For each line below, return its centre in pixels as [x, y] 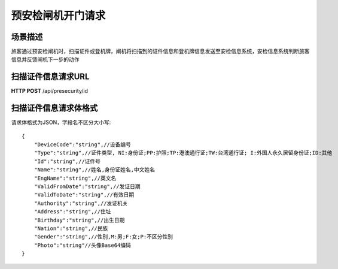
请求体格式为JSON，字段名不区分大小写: [61, 122]
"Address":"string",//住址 [72, 212]
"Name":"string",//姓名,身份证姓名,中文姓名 [95, 170]
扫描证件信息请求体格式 [54, 108]
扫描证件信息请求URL [50, 77]
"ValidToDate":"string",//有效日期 [84, 195]
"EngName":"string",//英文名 [75, 178]
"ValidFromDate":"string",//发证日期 [87, 187]
